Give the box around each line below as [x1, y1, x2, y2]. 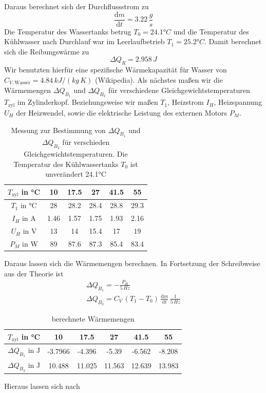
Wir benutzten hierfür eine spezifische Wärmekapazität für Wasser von [4, 64, 227, 75]
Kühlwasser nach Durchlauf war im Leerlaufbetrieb [4, 36, 165, 47]
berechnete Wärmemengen [51, 313, 135, 324]
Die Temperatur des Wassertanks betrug [4, 26, 131, 36]
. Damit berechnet [204, 36, 262, 47]
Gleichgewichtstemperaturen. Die [24, 148, 128, 159]
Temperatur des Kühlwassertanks [13, 158, 119, 169]
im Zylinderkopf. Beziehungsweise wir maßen [17, 97, 158, 107]
